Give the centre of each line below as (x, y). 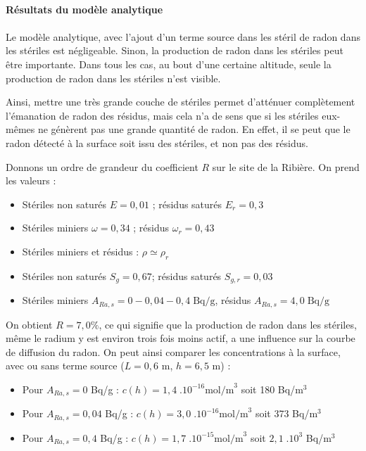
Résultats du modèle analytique (84, 9)
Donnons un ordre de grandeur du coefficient (102, 166)
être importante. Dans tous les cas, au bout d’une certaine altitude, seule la (169, 64)
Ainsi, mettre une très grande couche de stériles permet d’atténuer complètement (181, 102)
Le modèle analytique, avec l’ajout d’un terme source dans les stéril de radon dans (183, 36)
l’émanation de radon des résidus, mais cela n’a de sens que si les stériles (162, 115)
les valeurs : (31, 180)
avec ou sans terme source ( (65, 366)
